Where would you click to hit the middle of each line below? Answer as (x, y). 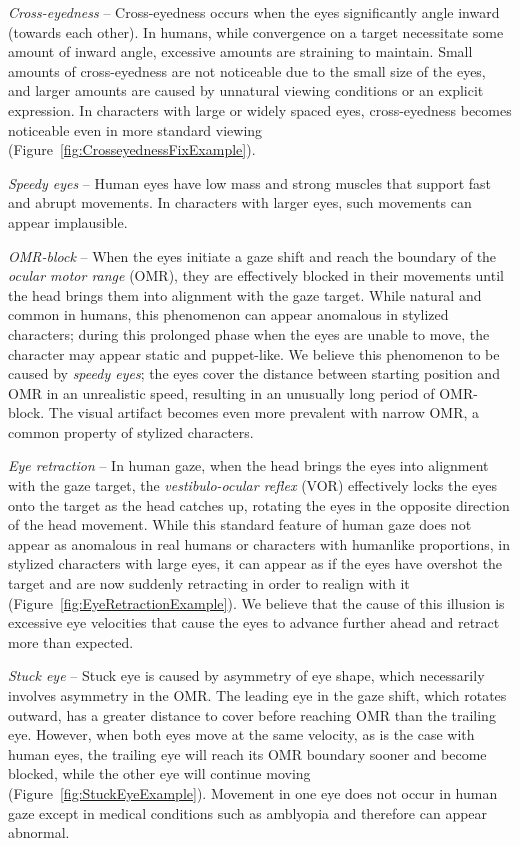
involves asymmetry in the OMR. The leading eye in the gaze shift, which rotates (257, 695)
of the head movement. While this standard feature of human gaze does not (240, 524)
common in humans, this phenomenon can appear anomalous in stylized (228, 314)
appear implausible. (68, 221)
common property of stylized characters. (131, 431)
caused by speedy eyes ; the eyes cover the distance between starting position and (254, 373)
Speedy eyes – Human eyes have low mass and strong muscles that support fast (249, 182)
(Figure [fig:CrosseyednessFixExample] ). (132, 149)
